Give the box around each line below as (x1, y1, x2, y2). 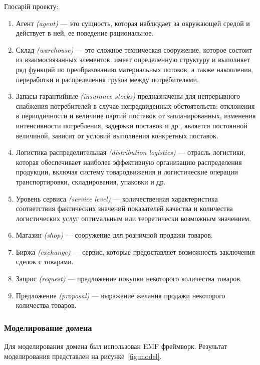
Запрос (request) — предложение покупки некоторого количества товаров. (16, 273, 242, 284)
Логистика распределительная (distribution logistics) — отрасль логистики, (16, 147, 245, 157)
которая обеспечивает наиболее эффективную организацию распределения (16, 156, 242, 167)
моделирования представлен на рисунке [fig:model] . (4, 350, 162, 361)
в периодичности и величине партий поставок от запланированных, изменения (16, 110, 256, 121)
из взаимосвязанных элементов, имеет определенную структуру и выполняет (16, 54, 250, 65)
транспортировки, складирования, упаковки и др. (16, 176, 166, 187)
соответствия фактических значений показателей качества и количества (16, 203, 233, 214)
